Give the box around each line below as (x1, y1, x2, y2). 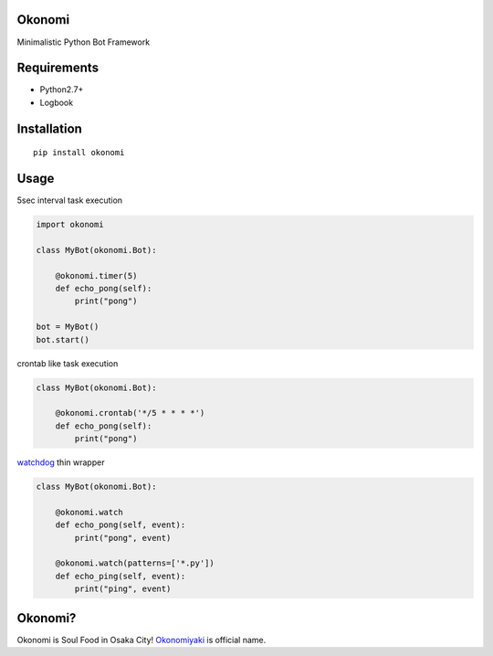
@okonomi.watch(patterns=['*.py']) (55, 558, 215, 568)
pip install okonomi (33, 147, 125, 158)
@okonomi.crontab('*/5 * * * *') (55, 407, 205, 418)
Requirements (16, 60, 100, 76)
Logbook (39, 97, 73, 108)
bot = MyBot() (36, 322, 100, 333)
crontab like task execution (16, 357, 119, 369)
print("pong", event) (74, 533, 172, 543)
